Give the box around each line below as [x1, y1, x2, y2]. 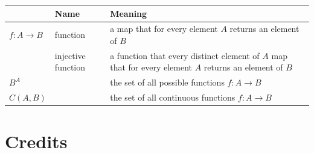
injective [54, 49, 86, 61]
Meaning [110, 7, 147, 19]
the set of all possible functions [110, 76, 225, 89]
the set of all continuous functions [110, 91, 235, 104]
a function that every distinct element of [110, 49, 260, 61]
